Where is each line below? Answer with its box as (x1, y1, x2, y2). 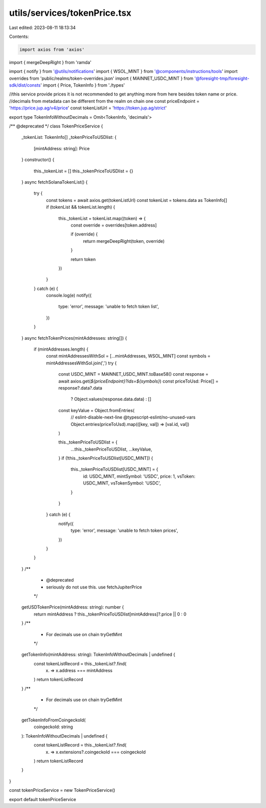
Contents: (9, 33, 29, 39)
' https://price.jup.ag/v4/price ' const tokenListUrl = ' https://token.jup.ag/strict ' (9, 105, 167, 111)
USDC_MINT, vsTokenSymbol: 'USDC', (83, 480, 161, 486)
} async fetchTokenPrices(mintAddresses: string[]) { (21, 335, 128, 341)
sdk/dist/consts (9, 82, 41, 88)
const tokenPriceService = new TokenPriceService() (9, 787, 116, 793)
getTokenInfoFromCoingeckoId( (21, 717, 86, 723)
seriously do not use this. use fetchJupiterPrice (46, 584, 142, 590)
